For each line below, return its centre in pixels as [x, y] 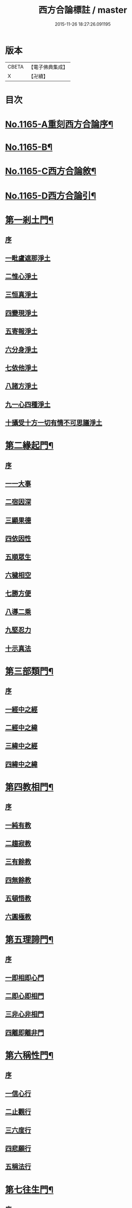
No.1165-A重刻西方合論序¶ [59, 124]
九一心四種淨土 [28, 404]
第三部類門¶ [29, 671]
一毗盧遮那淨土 [28, 258]
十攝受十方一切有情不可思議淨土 [54, 423]
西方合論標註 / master [83, 10]
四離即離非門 [25, 1032]
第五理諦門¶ [29, 940]
